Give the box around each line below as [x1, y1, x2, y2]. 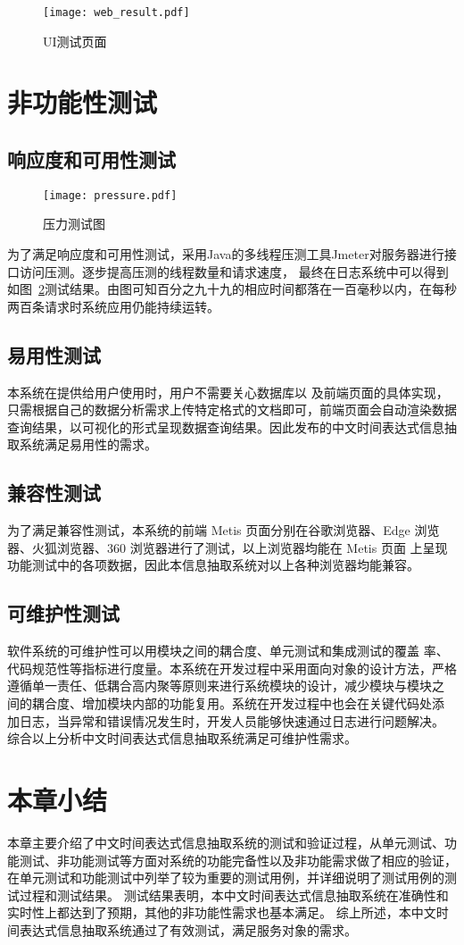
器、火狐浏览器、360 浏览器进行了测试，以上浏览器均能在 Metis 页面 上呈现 [7, 538, 448, 556]
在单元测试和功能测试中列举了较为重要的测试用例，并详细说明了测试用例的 [7, 868, 444, 887]
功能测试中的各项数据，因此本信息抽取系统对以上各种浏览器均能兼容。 [7, 556, 419, 574]
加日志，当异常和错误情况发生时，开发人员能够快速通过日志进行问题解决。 [7, 711, 444, 730]
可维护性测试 [7, 599, 120, 627]
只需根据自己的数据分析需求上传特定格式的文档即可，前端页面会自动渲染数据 [7, 400, 457, 419]
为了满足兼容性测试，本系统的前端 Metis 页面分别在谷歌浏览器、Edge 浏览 [7, 521, 440, 539]
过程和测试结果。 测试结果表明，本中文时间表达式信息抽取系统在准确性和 [19, 885, 449, 904]
